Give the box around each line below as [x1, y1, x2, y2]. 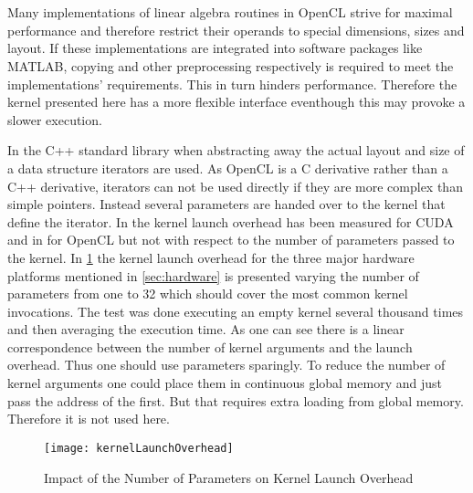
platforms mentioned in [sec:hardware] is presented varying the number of [7, 266, 419, 285]
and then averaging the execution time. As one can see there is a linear [7, 320, 405, 339]
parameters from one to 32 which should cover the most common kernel [7, 284, 408, 303]
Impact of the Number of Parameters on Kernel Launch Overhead [44, 467, 414, 487]
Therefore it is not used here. [7, 409, 170, 428]
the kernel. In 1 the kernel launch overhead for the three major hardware [7, 247, 415, 267]
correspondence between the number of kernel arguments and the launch [7, 337, 413, 356]
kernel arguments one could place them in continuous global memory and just [7, 373, 442, 393]
